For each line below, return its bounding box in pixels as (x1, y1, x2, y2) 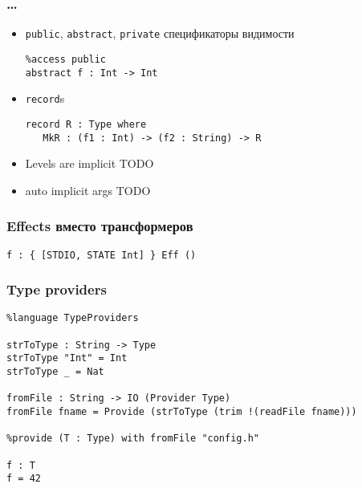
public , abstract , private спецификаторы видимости (25, 25, 295, 42)
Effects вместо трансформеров (6, 216, 193, 236)
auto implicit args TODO (25, 181, 151, 198)
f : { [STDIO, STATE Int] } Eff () (6, 249, 197, 261)
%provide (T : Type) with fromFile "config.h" (6, 433, 259, 445)
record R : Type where (25, 118, 147, 130)
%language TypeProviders (6, 312, 139, 324)
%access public (25, 53, 107, 65)
